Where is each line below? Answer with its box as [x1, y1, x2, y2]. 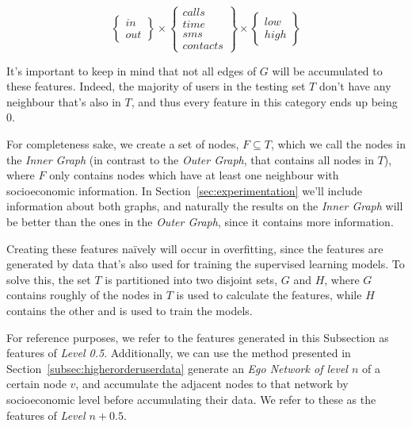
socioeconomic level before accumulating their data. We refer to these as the [6, 390, 376, 407]
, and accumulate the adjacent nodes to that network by [75, 375, 349, 392]
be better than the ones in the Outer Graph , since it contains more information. [6, 213, 394, 229]
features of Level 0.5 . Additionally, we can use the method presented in [6, 344, 351, 361]
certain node [6, 375, 67, 392]
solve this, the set [6, 271, 91, 287]
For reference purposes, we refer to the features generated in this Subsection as [6, 329, 389, 345]
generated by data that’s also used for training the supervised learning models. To [6, 256, 405, 272]
